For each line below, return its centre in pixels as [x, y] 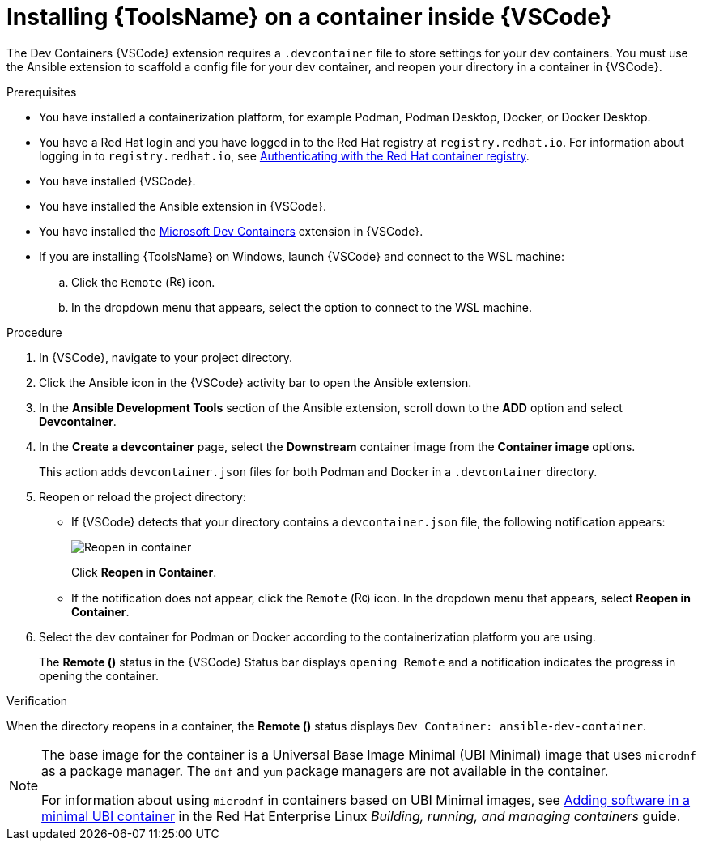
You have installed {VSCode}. [117, 181]
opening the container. [99, 675]
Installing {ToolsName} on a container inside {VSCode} [309, 17]
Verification [37, 700]
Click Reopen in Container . [144, 572]
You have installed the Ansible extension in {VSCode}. [183, 206]
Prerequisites [42, 92]
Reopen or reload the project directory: [143, 496]
